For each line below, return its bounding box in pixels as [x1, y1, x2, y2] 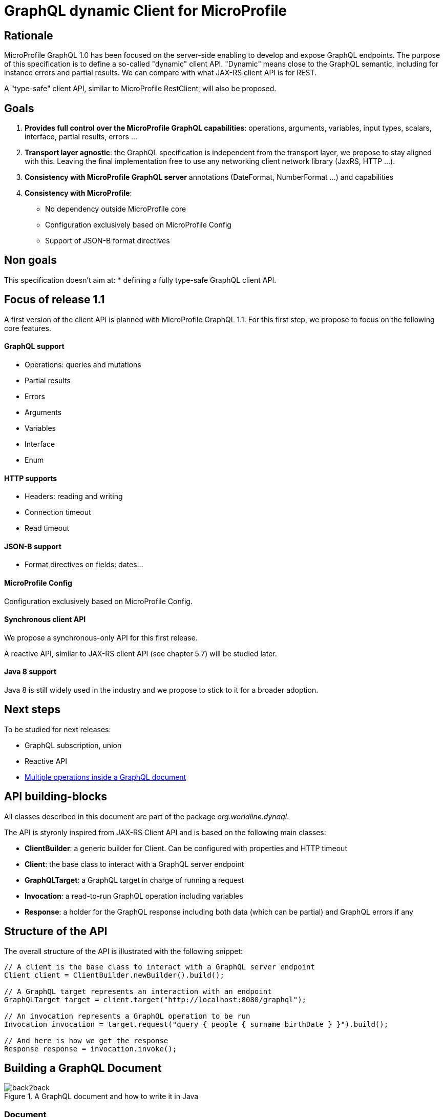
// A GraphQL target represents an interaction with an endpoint [4, 987, 272, 996]
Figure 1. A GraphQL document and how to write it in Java [4, 1092, 199, 1101]
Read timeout [25, 524, 70, 533]
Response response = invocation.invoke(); [4, 1044, 177, 1053]
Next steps [4, 703, 60, 716]
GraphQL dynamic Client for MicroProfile [4, 2, 287, 19]
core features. [4, 323, 51, 333]
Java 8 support [4, 667, 57, 676]
